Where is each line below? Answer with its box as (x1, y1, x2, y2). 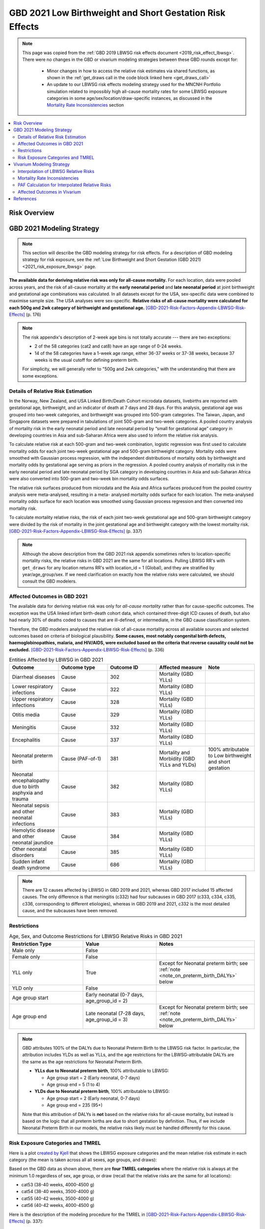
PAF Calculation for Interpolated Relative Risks (18, 182, 111, 188)
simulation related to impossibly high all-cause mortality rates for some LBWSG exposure (47, 88, 227, 94)
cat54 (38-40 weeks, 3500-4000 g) (21, 1189, 95, 1195)
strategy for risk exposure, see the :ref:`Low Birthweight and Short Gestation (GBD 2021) (22, 257, 201, 263)
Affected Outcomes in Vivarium (18, 189, 81, 195)
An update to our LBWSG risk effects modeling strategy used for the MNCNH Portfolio (47, 82, 221, 88)
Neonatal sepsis (12, 802, 50, 809)
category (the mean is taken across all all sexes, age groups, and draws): (9, 1157, 157, 1163)
